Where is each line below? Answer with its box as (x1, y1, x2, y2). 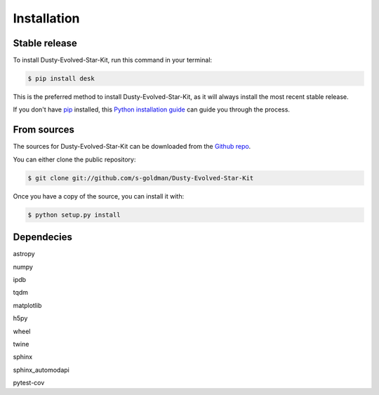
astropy (13, 250, 35, 258)
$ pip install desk (27, 74, 95, 83)
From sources (13, 123, 75, 136)
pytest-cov (13, 379, 45, 387)
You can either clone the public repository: (13, 155, 136, 163)
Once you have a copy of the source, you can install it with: (13, 192, 185, 200)
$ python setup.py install (27, 210, 121, 219)
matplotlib (13, 301, 42, 309)
